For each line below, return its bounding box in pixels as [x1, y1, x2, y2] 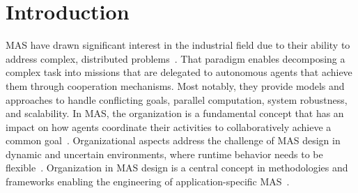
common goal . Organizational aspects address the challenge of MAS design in [6, 133, 341, 148]
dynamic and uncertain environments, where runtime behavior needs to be [6, 146, 323, 161]
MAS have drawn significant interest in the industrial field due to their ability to [6, 38, 350, 52]
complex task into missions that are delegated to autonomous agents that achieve [6, 65, 352, 79]
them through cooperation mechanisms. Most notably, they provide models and [6, 78, 345, 93]
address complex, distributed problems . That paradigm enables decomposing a [6, 51, 345, 65]
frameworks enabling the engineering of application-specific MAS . [6, 174, 290, 189]
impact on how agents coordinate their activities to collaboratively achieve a [6, 119, 332, 134]
